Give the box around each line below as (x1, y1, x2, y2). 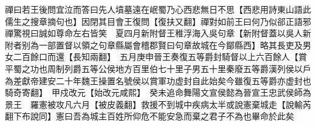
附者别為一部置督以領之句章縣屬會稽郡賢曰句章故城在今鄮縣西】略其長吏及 (5, 38, 303, 51)
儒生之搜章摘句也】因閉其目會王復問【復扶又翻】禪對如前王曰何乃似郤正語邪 (5, 15, 311, 27)
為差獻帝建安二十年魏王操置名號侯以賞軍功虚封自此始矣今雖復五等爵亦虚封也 (5, 74, 311, 87)
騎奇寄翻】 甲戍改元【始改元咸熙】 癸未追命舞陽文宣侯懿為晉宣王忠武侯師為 (5, 86, 311, 99)
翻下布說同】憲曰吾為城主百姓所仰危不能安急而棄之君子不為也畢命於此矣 (5, 110, 294, 122)
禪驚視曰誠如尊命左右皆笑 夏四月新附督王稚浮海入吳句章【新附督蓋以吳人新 (5, 27, 311, 39)
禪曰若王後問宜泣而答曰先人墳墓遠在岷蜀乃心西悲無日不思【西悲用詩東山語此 (5, 3, 311, 15)
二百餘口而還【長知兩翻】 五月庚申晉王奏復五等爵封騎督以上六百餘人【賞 (13, 50, 307, 63)
